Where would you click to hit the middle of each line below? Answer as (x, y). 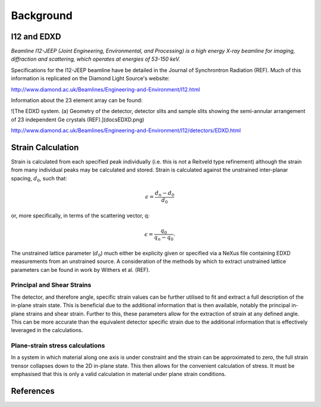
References (33, 391)
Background (42, 15)
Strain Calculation (45, 148)
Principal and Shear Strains (51, 285)
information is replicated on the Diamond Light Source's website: (90, 79)
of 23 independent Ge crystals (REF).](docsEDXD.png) (78, 120)
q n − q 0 (163, 238)
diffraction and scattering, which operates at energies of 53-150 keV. (96, 59)
